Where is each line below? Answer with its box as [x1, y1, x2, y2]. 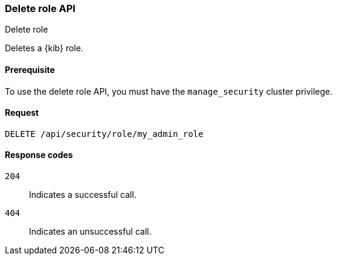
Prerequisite [5, 64, 55, 75]
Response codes [5, 150, 73, 160]
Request [5, 107, 39, 118]
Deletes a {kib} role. [5, 43, 83, 54]
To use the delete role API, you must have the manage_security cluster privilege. [5, 86, 333, 97]
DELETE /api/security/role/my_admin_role [5, 128, 204, 139]
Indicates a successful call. [29, 189, 136, 200]
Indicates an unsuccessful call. [29, 226, 152, 237]
